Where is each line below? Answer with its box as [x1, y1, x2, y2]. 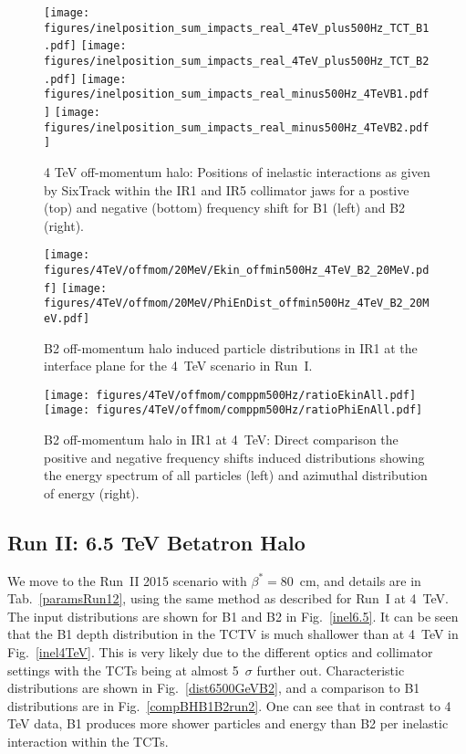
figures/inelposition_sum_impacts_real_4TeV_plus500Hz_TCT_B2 [44, 54, 430, 68]
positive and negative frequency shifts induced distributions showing [44, 447, 425, 466]
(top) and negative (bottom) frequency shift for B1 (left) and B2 [44, 198, 406, 217]
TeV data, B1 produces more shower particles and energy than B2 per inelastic [7, 714, 449, 733]
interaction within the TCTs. [7, 731, 169, 750]
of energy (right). [44, 483, 140, 502]
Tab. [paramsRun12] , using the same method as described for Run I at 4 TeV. [7, 589, 449, 608]
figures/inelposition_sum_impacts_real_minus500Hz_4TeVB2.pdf [44, 120, 430, 134]
